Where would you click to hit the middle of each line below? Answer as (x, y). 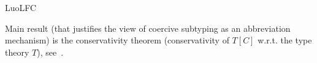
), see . (50, 52)
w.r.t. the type (285, 40)
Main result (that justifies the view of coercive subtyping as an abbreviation (148, 28)
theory (17, 52)
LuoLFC (21, 7)
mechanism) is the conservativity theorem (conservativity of (117, 40)
